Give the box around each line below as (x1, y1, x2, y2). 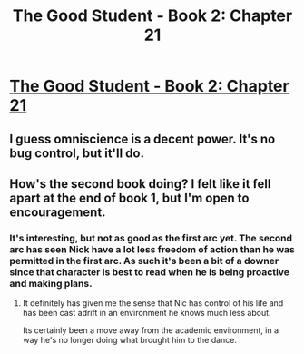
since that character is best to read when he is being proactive (9, 265, 290, 278)
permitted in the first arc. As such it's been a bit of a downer (9, 254, 279, 267)
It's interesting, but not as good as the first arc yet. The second (9, 231, 293, 244)
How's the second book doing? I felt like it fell (9, 176, 271, 192)
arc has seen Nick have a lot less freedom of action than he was (9, 242, 295, 255)
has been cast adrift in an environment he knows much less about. (22, 308, 271, 319)
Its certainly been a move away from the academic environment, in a (22, 325, 279, 336)
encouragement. (9, 204, 106, 220)
